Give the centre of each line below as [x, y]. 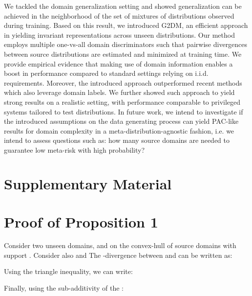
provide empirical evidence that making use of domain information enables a [118, 63]
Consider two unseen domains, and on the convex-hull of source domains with [120, 245]
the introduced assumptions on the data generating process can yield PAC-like [121, 121]
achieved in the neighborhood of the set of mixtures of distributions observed [119, 15]
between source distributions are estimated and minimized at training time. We [123, 54]
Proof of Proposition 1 [81, 222]
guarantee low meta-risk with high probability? [74, 149]
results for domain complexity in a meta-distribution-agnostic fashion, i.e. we [119, 130]
